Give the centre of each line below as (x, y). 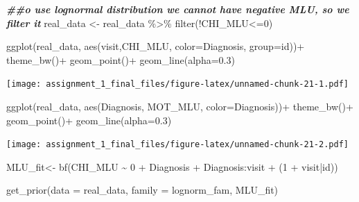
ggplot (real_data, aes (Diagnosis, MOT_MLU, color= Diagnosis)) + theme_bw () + (180, 107)
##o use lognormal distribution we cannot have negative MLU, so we (178, 9)
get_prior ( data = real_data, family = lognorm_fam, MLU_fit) (142, 190)
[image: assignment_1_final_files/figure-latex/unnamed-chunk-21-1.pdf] (177, 84)
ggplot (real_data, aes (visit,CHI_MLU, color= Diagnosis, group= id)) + (156, 46)
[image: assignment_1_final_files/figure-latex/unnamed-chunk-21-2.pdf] (177, 145)
